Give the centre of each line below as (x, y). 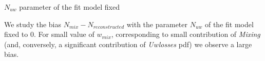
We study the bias (33, 24)
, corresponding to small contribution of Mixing (186, 34)
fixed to (16, 34)
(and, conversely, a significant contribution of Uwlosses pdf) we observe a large (128, 44)
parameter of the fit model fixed (70, 7)
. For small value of (64, 34)
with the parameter (157, 24)
